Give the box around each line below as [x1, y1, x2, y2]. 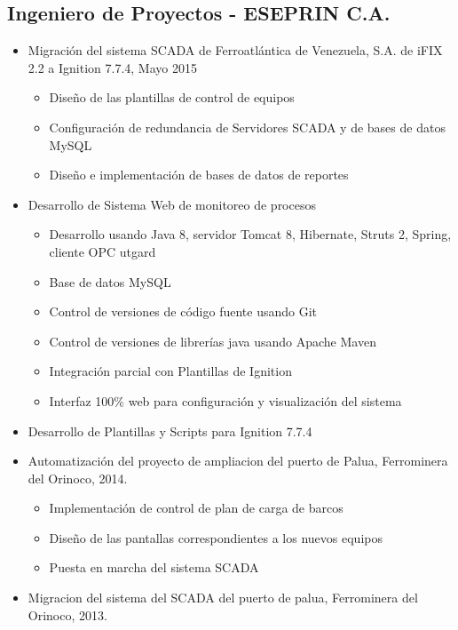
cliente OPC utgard [49, 242, 156, 260]
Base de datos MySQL [49, 272, 171, 291]
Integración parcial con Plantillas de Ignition [49, 362, 292, 380]
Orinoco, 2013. [28, 605, 107, 624]
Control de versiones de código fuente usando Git [49, 302, 317, 321]
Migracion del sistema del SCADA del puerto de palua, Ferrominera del [28, 588, 418, 607]
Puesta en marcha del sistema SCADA [49, 558, 259, 577]
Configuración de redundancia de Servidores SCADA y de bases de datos [49, 117, 446, 136]
